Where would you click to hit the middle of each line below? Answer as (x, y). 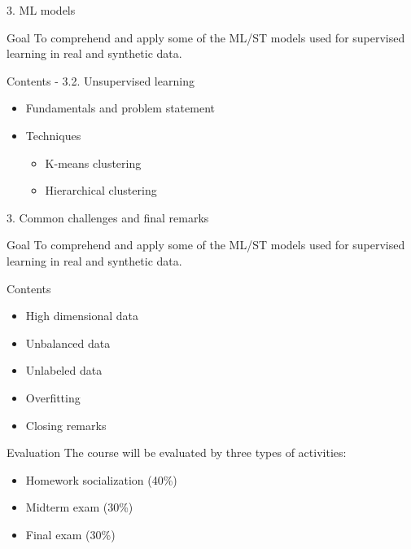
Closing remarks (66, 425)
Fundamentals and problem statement (120, 108)
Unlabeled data (64, 370)
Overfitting (53, 397)
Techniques (53, 135)
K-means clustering (93, 163)
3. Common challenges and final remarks (108, 217)
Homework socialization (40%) (101, 479)
